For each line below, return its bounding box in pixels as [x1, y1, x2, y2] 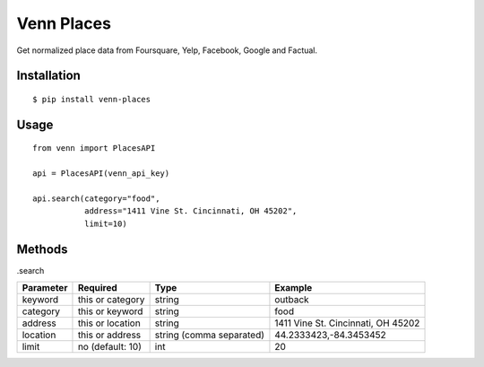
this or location [77, 317, 141, 329]
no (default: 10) [77, 341, 143, 353]
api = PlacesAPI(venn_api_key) [32, 169, 170, 179]
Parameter [22, 282, 68, 293]
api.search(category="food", [32, 193, 160, 204]
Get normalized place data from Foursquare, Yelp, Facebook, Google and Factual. [16, 45, 318, 56]
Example [274, 282, 313, 293]
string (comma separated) [154, 328, 264, 341]
